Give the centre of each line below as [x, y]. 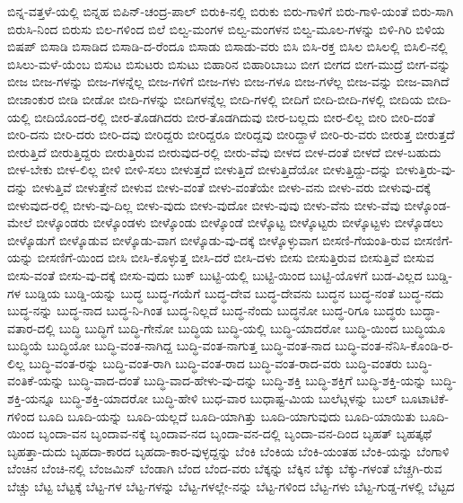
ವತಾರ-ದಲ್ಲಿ [31, 327]
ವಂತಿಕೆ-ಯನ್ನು [36, 380]
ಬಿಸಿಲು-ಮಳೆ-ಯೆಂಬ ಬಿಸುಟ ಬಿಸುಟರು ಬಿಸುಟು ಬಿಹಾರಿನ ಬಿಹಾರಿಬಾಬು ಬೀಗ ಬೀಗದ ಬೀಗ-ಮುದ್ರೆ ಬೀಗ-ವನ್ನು [229, 63]
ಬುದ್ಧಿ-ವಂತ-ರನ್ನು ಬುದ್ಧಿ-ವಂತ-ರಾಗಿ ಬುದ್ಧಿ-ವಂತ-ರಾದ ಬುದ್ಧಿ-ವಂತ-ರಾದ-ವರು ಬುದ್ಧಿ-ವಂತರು [216, 362]
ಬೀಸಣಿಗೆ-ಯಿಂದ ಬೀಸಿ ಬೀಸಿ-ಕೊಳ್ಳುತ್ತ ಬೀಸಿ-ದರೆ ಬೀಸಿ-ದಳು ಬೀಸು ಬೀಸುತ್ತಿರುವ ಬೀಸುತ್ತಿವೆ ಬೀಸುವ [236, 257]
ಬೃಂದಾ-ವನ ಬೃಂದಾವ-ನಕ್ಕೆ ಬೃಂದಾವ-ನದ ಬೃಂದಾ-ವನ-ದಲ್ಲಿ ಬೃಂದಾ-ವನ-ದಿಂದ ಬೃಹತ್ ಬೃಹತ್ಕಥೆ [235, 433]
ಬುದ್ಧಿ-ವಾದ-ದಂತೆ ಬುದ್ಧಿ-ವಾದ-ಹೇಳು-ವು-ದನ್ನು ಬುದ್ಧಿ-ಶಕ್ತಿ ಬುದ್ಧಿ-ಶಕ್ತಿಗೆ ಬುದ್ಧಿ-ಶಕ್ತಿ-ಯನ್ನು [247, 380]
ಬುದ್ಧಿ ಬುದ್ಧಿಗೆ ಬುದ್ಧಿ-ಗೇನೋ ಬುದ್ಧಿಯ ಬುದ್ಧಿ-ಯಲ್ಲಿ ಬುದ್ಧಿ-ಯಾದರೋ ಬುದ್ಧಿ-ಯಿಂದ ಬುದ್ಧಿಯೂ [252, 327]
